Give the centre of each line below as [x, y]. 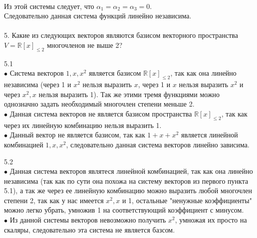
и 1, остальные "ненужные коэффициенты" [187, 200]
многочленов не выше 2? [84, 45]
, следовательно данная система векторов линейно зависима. [158, 144]
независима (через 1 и [38, 84]
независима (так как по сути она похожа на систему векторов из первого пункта [126, 180]
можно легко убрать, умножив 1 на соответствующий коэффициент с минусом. [124, 210]
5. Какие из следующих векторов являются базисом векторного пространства [121, 35]
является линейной [209, 135]
